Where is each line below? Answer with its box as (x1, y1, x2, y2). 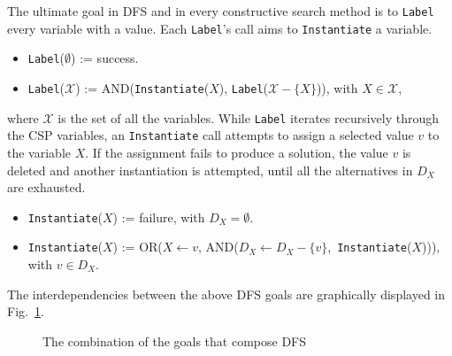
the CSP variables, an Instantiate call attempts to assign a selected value (7, 126, 414, 144)
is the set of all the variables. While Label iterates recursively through (57, 108, 440, 127)
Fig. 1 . (7, 302, 44, 321)
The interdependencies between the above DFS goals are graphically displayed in (7, 284, 446, 303)
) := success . (71, 49, 139, 67)
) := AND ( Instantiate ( (75, 78, 210, 97)
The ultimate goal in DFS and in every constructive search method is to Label (7, 2, 434, 19)
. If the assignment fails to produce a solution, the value (85, 143, 388, 161)
